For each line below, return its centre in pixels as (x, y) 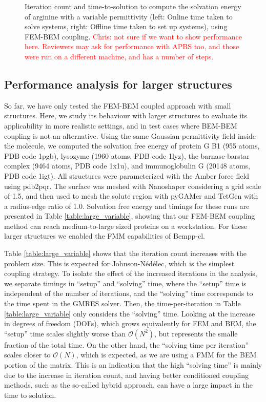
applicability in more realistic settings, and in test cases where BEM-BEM (121, 125)
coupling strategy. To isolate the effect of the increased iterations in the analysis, (131, 273)
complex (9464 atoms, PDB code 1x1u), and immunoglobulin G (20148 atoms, (127, 166)
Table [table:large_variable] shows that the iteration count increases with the (125, 253)
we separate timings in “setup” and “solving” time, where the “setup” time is (125, 283)
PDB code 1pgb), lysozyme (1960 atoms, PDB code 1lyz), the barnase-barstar (127, 155)
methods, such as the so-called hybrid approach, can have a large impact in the (128, 385)
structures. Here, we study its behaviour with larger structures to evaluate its (126, 115)
